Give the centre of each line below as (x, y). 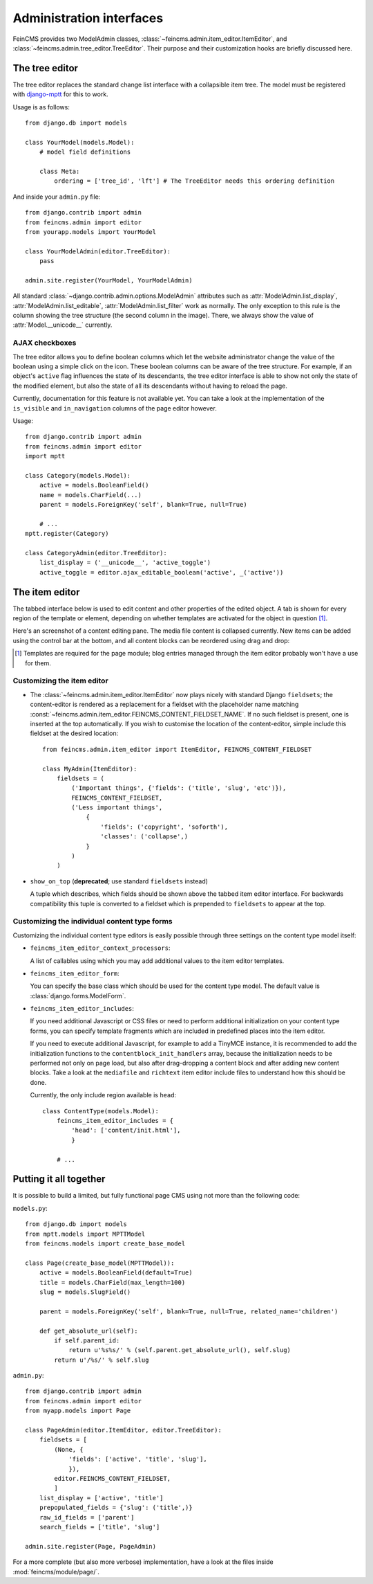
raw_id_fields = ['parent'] (87, 1517)
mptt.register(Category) (67, 534)
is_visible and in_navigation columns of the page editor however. (115, 408)
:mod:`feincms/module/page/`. (56, 1572)
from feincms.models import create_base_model (105, 1244)
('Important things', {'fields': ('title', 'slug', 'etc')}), (179, 788)
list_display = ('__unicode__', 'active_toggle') (125, 563)
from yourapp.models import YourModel (91, 232)
